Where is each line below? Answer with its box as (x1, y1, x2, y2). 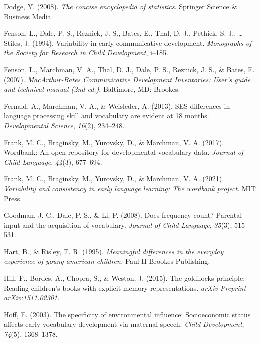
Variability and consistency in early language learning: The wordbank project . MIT (4, 183, 256, 193)
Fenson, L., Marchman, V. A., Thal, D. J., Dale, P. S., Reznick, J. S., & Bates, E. (4, 64, 255, 74)
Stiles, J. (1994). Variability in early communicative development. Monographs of (4, 37, 252, 48)
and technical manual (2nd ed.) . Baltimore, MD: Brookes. (4, 84, 180, 94)
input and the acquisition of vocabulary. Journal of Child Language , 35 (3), (4, 219, 232, 230)
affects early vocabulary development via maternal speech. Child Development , (4, 319, 244, 329)
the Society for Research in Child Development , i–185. (4, 47, 168, 58)
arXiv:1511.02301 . (4, 292, 60, 303)
